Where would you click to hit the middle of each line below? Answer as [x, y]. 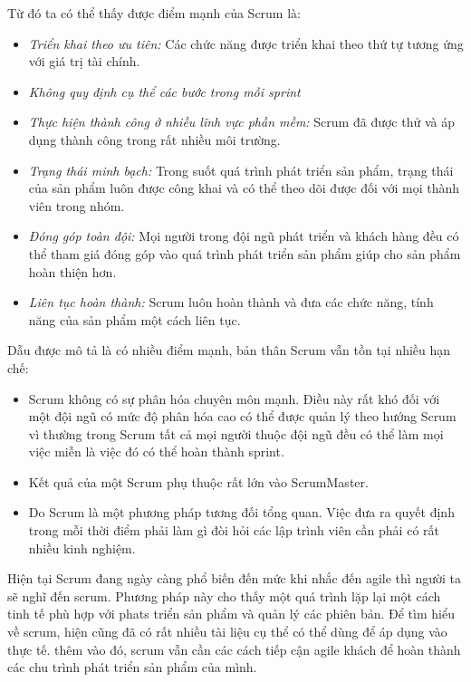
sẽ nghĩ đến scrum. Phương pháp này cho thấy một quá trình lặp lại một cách [224, 596]
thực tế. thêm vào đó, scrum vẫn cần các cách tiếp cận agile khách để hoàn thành [234, 649]
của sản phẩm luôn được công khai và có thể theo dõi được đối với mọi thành [244, 188]
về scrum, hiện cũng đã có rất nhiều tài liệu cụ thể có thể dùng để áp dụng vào [227, 632]
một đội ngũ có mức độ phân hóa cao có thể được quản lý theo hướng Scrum [242, 416]
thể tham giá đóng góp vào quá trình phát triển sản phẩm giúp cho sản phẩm [245, 253]
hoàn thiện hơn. [72, 271]
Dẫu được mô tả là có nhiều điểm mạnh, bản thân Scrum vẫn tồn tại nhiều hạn [229, 350]
